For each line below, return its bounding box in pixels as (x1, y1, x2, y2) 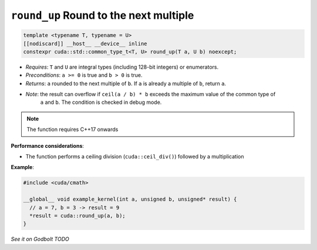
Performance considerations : (11, 142, 85, 149)
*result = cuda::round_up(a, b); (29, 212, 126, 219)
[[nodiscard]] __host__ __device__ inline (23, 40, 147, 47)
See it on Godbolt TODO (11, 235, 70, 243)
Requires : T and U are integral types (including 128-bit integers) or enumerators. (25, 63, 219, 70)
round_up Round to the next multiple (11, 9, 194, 22)
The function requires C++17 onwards (26, 126, 119, 133)
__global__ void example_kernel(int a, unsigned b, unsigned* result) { (23, 196, 237, 202)
